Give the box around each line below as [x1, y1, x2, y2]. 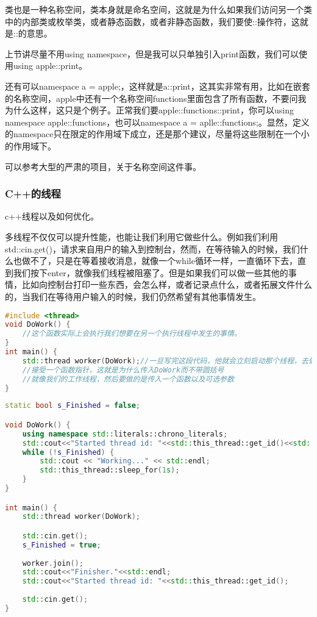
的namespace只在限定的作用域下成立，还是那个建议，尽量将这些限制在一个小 [5, 127, 310, 140]
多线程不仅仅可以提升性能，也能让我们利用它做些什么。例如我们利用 [5, 230, 278, 243]
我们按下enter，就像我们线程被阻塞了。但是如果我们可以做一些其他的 [13, 266, 288, 279]
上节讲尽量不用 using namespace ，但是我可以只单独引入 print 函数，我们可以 [5, 47, 299, 60]
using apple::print [13, 59, 79, 72]
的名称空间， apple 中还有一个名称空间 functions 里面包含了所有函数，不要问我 [5, 91, 307, 104]
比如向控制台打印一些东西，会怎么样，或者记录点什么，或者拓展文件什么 [21, 278, 312, 291]
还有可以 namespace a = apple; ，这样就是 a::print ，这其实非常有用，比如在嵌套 [5, 79, 310, 92]
